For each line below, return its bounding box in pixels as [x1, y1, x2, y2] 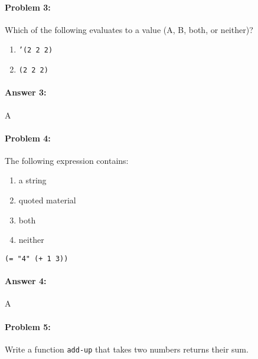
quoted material [18, 194, 76, 206]
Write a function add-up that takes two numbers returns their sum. [5, 342, 249, 355]
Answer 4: [5, 275, 47, 287]
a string [18, 174, 47, 186]
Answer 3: [5, 86, 47, 98]
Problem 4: [5, 131, 51, 144]
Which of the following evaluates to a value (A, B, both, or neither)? [5, 23, 253, 35]
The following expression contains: [5, 154, 129, 166]
